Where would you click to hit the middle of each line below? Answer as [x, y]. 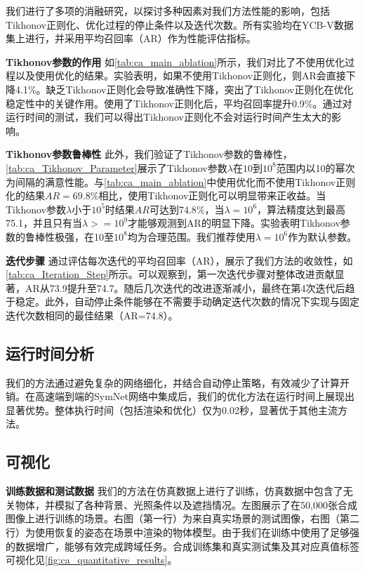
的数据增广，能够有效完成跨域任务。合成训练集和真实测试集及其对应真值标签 [182, 546]
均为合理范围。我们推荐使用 [191, 236]
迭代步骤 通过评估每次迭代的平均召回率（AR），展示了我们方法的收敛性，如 [179, 260]
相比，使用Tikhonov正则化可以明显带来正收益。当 [212, 195]
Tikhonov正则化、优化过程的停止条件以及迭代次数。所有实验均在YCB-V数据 [180, 24]
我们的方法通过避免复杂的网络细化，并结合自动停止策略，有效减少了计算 [173, 382]
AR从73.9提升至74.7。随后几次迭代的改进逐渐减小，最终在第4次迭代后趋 [190, 287]
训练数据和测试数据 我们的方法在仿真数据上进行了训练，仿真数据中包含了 [174, 491]
